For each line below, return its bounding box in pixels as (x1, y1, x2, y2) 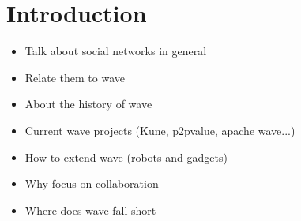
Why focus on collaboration (24, 175, 159, 192)
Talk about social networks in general (24, 43, 207, 59)
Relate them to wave (24, 69, 125, 85)
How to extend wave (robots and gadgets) (24, 148, 228, 165)
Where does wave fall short (24, 201, 156, 218)
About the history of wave (24, 96, 152, 112)
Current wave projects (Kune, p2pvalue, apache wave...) (24, 122, 295, 138)
